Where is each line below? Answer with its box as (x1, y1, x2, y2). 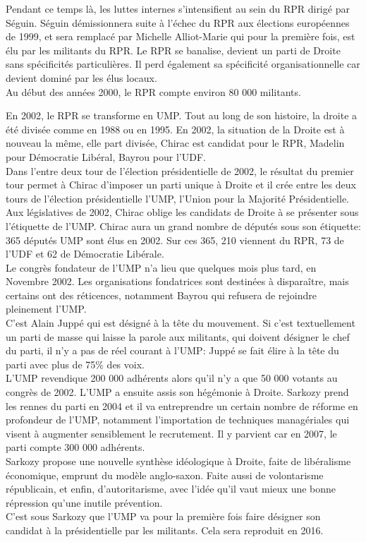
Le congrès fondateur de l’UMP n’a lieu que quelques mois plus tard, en (6, 260, 317, 275)
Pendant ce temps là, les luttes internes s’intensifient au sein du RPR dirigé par (6, 1, 350, 16)
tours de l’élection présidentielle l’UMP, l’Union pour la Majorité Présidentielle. (6, 191, 349, 205)
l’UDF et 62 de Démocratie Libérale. (6, 246, 164, 261)
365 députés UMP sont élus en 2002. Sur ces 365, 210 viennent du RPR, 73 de (6, 232, 344, 247)
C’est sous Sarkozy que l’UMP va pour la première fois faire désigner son (6, 509, 321, 524)
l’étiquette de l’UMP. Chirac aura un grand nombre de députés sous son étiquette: (6, 218, 361, 233)
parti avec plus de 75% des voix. (6, 356, 145, 371)
